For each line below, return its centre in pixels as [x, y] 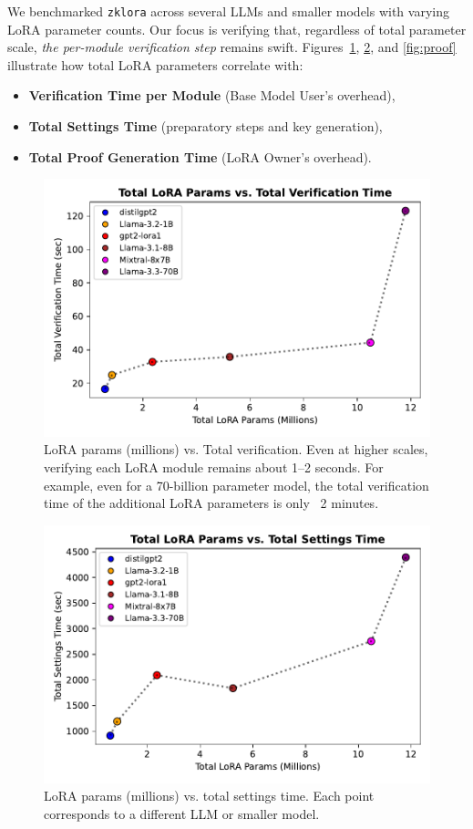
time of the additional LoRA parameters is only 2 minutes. [211, 503]
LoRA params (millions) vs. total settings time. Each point [209, 796]
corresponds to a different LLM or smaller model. [182, 813]
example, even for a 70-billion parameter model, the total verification [236, 485]
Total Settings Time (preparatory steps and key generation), [206, 126]
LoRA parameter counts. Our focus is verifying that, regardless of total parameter [237, 29]
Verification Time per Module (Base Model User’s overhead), [212, 95]
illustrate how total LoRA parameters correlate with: [155, 64]
